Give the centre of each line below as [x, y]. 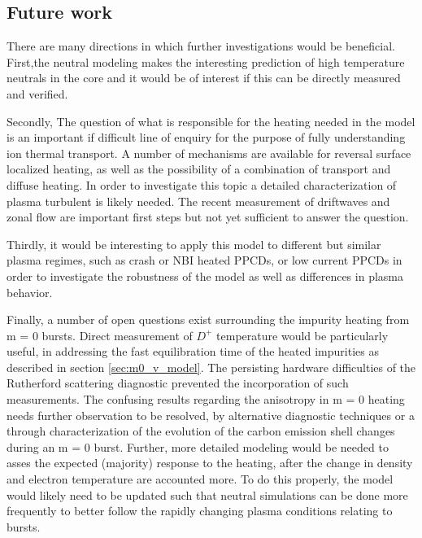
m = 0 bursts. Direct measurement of [100, 335]
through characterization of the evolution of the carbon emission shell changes [201, 431]
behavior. [30, 292]
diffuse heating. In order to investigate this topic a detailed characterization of [202, 184]
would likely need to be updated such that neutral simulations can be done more [207, 494]
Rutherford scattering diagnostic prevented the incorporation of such [178, 383]
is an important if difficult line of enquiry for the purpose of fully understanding [206, 137]
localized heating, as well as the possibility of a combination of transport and [199, 169]
